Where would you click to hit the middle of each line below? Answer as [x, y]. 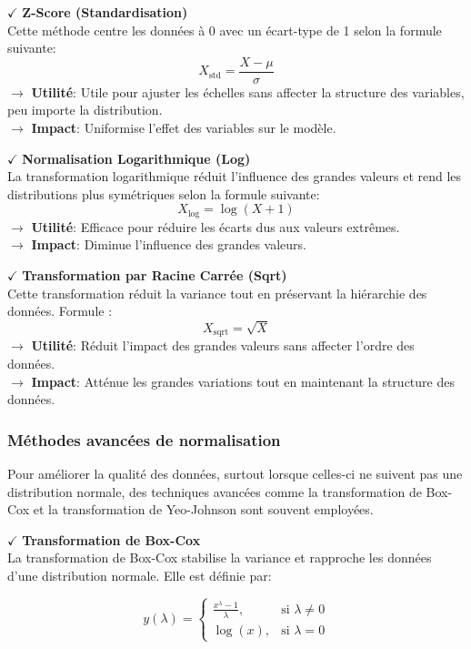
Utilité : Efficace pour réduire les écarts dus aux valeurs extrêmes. [215, 226]
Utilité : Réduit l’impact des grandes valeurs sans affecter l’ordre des [223, 345]
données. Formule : [60, 311]
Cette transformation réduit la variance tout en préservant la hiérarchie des [217, 293]
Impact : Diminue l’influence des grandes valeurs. [169, 244]
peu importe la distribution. [85, 110]
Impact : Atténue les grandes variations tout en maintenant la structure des [243, 381]
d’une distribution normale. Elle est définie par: [140, 575]
